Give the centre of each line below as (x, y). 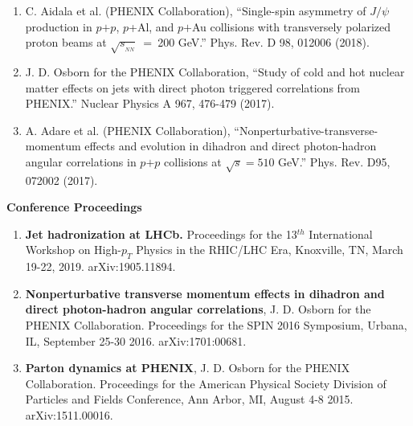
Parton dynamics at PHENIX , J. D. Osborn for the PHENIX (188, 368)
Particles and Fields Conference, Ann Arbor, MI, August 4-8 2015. (189, 399)
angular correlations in (81, 161)
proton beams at (66, 42)
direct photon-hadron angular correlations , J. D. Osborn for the (198, 309)
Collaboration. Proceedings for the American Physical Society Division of (206, 383)
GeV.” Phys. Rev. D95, (334, 161)
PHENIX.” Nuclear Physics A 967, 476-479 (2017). (150, 103)
